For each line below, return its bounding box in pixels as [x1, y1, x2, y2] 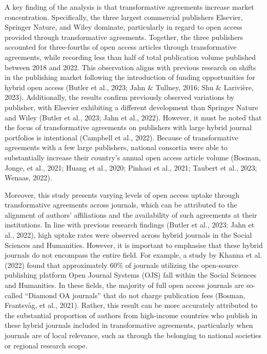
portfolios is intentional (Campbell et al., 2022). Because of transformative [5, 132, 238, 142]
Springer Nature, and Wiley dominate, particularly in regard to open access [5, 22, 242, 32]
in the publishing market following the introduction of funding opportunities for [5, 72, 255, 82]
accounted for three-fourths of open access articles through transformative [5, 41, 237, 52]
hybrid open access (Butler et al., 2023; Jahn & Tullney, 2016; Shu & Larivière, [5, 81, 254, 92]
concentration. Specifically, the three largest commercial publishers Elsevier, [5, 11, 243, 22]
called [5, 289, 23, 300]
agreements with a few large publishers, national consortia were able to [5, 142, 228, 153]
